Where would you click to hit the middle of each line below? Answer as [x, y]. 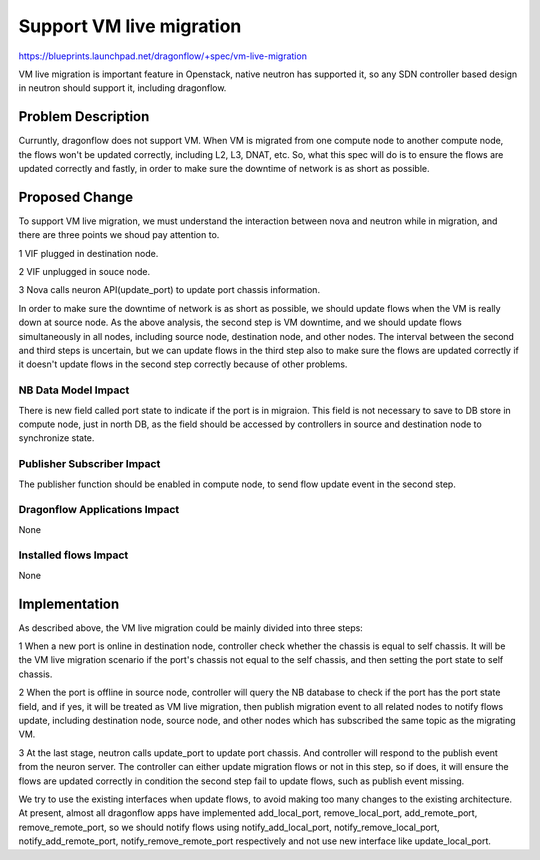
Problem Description [84, 116]
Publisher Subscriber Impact [89, 464]
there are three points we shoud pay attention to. [119, 235]
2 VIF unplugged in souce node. [84, 272]
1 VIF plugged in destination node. [88, 253]
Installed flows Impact [73, 555]
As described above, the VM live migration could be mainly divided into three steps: [191, 627]
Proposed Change [76, 196]
